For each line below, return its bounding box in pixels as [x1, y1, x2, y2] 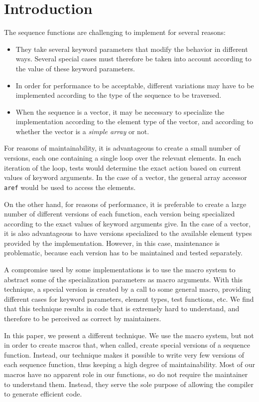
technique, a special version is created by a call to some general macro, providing [4, 284, 251, 294]
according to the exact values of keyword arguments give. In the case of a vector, [4, 218, 251, 228]
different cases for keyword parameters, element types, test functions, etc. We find [4, 293, 254, 304]
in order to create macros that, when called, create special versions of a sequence [4, 340, 251, 350]
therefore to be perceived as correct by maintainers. [4, 313, 161, 324]
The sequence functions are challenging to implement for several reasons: [4, 27, 226, 37]
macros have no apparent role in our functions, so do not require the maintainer [4, 369, 248, 379]
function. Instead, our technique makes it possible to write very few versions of [4, 349, 245, 360]
